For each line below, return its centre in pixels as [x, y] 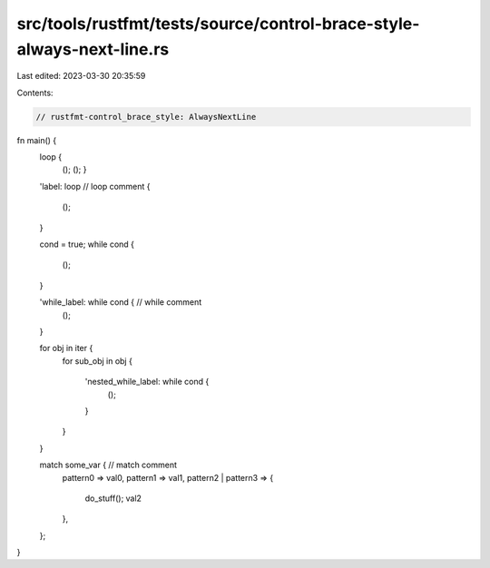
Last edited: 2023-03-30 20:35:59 [81, 76]
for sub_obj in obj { [98, 361]
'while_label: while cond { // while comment [121, 302]
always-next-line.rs [93, 49]
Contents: [35, 93]
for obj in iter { [66, 348]
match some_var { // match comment [108, 465]
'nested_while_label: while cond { [147, 382]
